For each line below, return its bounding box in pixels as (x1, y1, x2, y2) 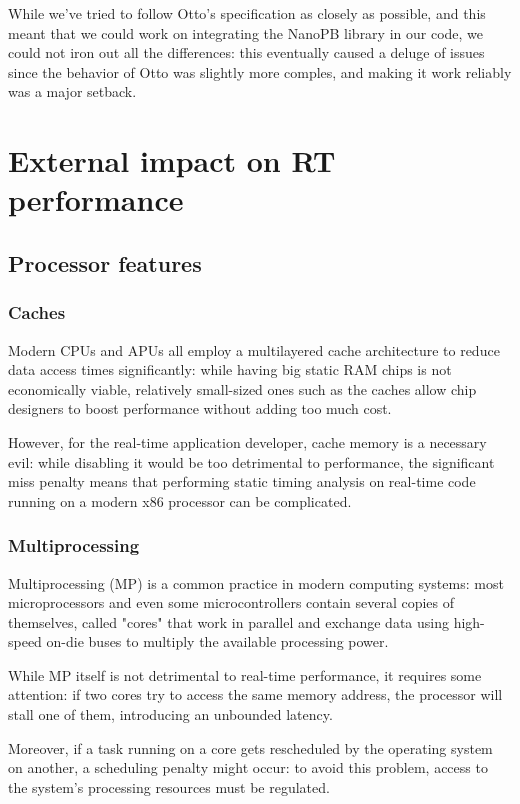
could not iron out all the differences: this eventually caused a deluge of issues (8, 42, 485, 63)
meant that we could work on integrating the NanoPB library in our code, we (8, 22, 484, 43)
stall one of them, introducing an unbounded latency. (8, 704, 333, 725)
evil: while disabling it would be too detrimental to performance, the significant (8, 451, 495, 472)
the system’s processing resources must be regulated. (8, 776, 330, 797)
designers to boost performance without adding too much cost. (8, 398, 392, 419)
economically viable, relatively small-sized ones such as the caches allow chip (8, 378, 477, 399)
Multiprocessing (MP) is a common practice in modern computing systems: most (8, 572, 504, 593)
